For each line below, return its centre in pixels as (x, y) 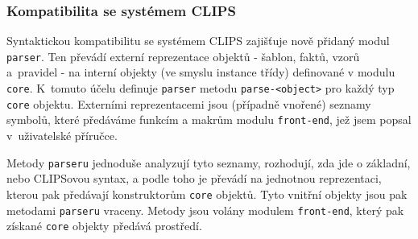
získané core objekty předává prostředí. (104, 226)
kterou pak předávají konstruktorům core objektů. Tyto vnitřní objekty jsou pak (207, 194)
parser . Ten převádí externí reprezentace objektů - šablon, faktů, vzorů (183, 56)
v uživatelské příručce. (62, 136)
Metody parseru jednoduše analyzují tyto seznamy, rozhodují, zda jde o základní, (209, 162)
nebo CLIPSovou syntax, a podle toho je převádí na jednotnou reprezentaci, (194, 178)
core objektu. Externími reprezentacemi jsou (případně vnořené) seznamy (189, 103)
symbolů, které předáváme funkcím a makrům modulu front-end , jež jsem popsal (209, 119)
